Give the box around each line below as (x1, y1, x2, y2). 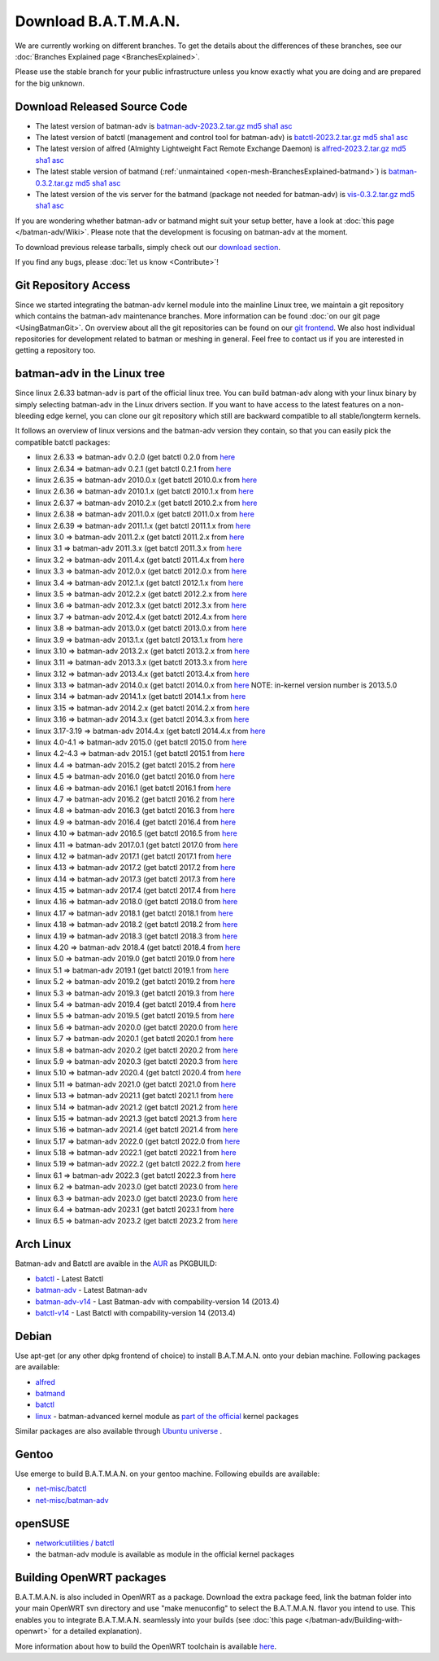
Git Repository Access (15, 278, 131, 292)
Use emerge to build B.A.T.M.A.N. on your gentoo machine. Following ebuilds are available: (15, 1469, 320, 1479)
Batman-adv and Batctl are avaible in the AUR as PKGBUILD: (15, 1259, 217, 1268)
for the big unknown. (15, 78, 85, 88)
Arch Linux (15, 1237, 72, 1251)
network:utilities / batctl (35, 1538, 115, 1548)
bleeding (15, 411, 45, 421)
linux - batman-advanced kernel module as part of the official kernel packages (35, 1411, 299, 1421)
